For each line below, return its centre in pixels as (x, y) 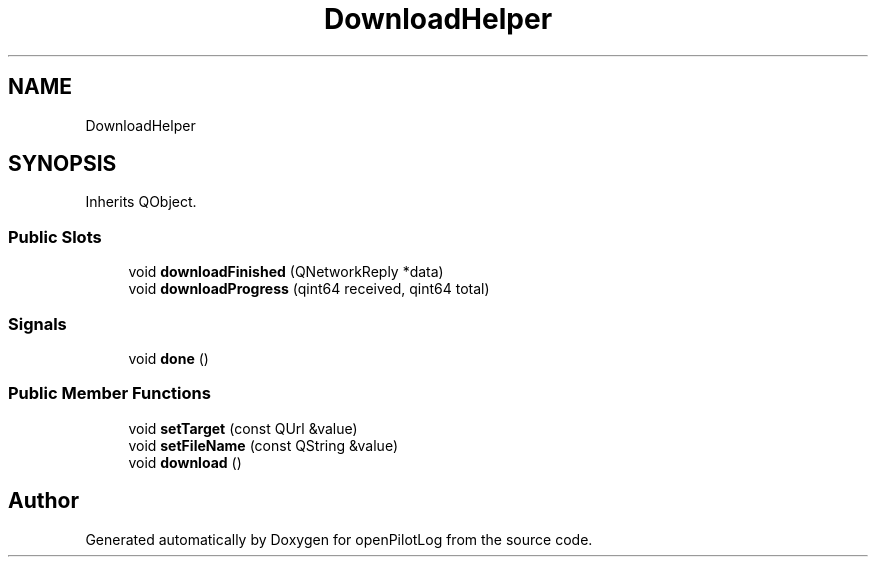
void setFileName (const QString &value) (263, 445)
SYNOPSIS (62, 164)
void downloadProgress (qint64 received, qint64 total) (309, 289)
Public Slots (55, 236)
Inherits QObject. (141, 202)
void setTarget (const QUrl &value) (243, 428)
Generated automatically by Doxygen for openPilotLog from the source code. (339, 539)
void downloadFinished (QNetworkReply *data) (286, 272)
